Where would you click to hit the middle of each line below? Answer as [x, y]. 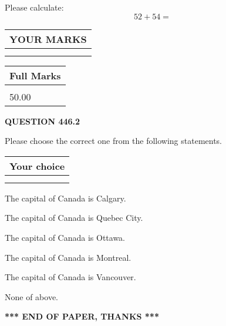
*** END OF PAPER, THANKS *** [82, 316]
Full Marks [35, 75]
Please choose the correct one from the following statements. [114, 141]
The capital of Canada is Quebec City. [74, 218]
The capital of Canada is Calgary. [65, 198]
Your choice [37, 166]
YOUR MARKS [48, 39]
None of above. [31, 296]
